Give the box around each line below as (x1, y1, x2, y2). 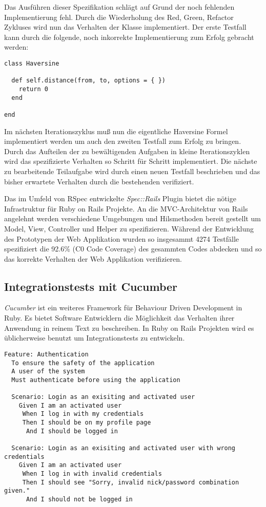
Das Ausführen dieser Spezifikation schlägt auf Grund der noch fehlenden (4, 2, 235, 12)
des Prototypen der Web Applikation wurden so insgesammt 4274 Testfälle (4, 233, 239, 244)
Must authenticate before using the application (11, 376, 180, 384)
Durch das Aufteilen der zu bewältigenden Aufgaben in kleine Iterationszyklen (4, 145, 250, 156)
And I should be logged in (26, 427, 118, 435)
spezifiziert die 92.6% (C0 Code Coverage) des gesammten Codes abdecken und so (4, 243, 262, 254)
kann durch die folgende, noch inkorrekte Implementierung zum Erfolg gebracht (4, 31, 254, 42)
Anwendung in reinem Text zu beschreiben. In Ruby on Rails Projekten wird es (4, 322, 254, 333)
